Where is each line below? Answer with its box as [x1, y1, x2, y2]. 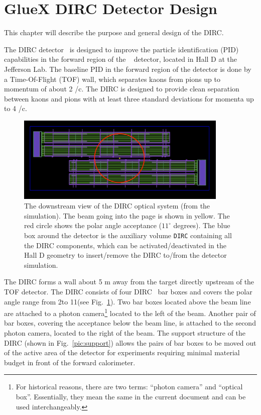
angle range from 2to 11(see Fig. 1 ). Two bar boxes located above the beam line [4, 296, 251, 306]
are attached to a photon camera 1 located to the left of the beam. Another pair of [4, 306, 256, 318]
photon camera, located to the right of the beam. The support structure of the [4, 328, 246, 338]
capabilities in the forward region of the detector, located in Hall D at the [4, 54, 237, 64]
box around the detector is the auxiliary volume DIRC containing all [24, 230, 232, 241]
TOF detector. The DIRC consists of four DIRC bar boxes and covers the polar [4, 286, 252, 297]
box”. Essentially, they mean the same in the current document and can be [16, 391, 246, 402]
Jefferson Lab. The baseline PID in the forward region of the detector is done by [4, 63, 251, 74]
